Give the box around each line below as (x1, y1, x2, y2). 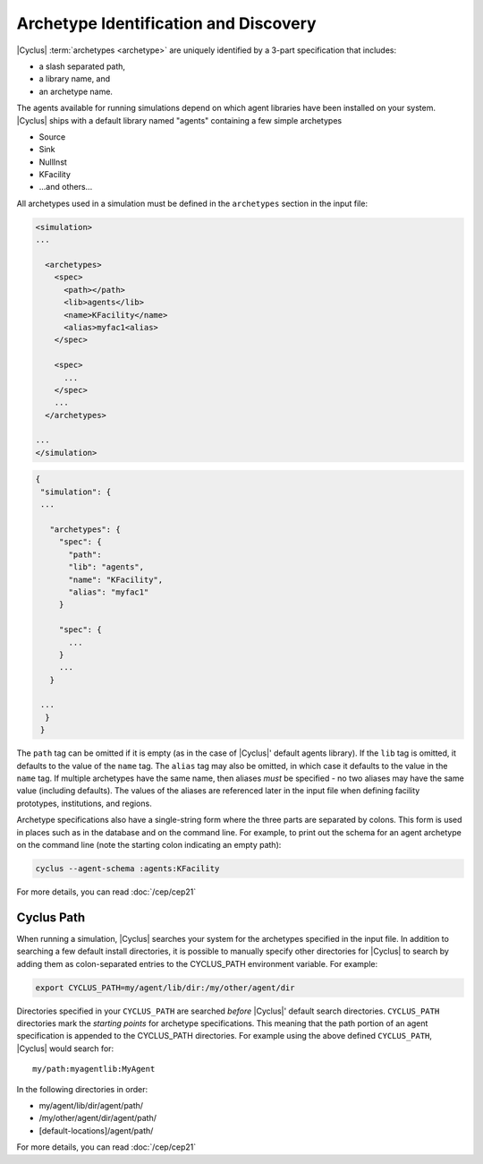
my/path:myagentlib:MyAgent (32, 1064, 156, 1074)
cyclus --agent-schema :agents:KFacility (35, 863, 220, 873)
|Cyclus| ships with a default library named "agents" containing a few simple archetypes (16, 115, 343, 125)
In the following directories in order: (16, 1083, 148, 1094)
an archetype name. (38, 86, 114, 97)
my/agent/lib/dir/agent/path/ (38, 1100, 143, 1110)
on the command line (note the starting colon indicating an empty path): (16, 839, 282, 850)
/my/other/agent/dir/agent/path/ (38, 1113, 157, 1124)
